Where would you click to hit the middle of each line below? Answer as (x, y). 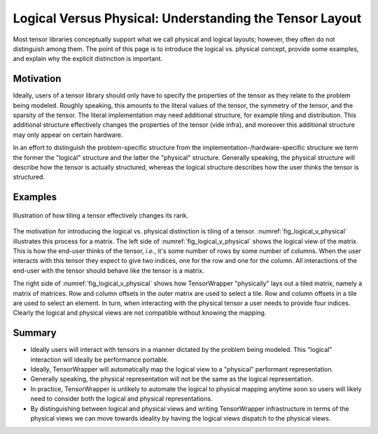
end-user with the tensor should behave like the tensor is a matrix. (108, 271)
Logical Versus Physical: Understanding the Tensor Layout (187, 18)
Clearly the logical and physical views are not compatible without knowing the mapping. (140, 313)
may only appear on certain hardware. (68, 135)
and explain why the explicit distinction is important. (87, 59)
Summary (35, 333)
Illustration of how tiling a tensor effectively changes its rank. (101, 215)
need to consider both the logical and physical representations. (121, 399)
